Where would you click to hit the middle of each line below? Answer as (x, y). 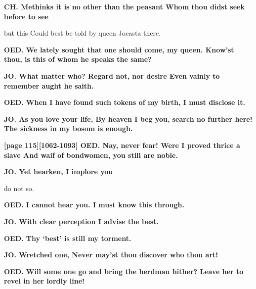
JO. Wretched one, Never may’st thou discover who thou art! (111, 255)
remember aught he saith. (49, 85)
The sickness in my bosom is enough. (68, 128)
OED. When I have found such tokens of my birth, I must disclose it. (125, 102)
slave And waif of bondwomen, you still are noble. (91, 155)
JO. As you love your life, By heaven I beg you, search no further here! (128, 119)
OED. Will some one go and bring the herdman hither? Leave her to (124, 271)
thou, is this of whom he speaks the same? (78, 59)
